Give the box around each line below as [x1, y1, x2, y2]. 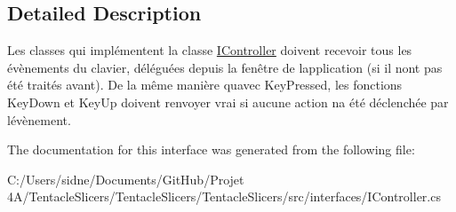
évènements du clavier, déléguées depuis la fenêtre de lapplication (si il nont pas [7, 58, 443, 76]
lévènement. [7, 110, 71, 129]
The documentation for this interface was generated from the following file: [7, 140, 415, 159]
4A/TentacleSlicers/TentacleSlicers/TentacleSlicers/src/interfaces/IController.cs [7, 187, 441, 206]
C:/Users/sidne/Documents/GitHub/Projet [7, 169, 244, 188]
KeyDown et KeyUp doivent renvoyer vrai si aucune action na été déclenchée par [7, 92, 449, 111]
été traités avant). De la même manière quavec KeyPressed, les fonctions [7, 75, 403, 94]
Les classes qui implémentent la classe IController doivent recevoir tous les [7, 41, 412, 59]
